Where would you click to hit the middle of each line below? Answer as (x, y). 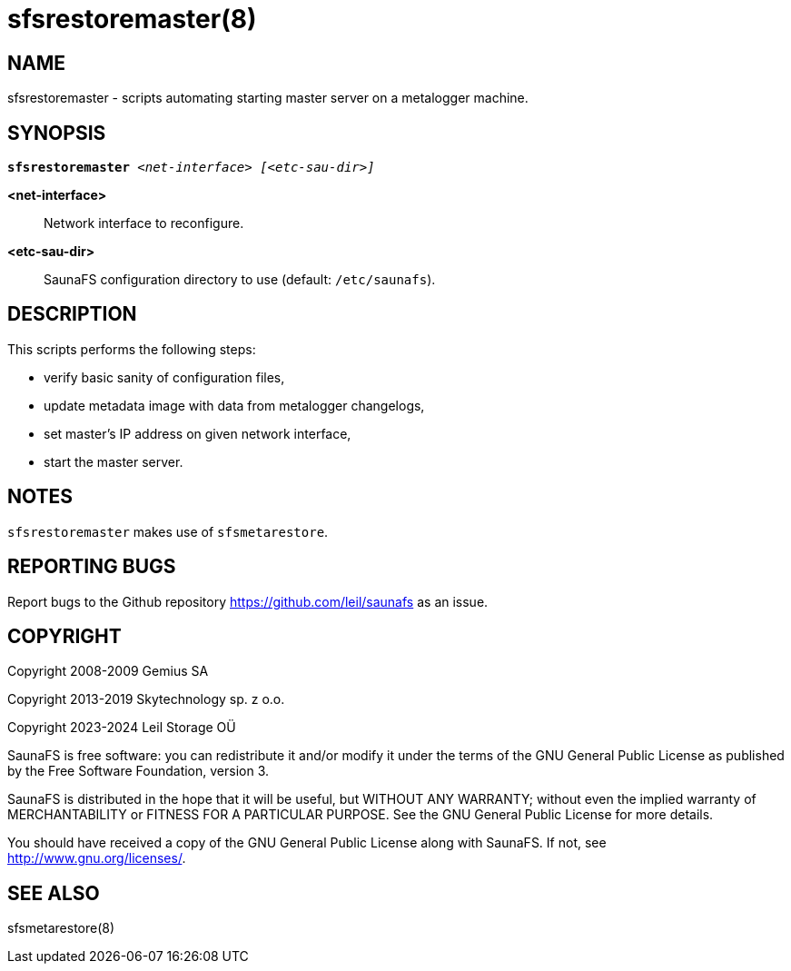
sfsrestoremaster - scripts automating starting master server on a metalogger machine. (268, 98)
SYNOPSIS (57, 133)
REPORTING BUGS (92, 567)
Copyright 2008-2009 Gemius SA (108, 671)
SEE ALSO (54, 893)
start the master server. (114, 461)
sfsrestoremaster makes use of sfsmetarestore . (168, 531)
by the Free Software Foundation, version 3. (138, 771)
